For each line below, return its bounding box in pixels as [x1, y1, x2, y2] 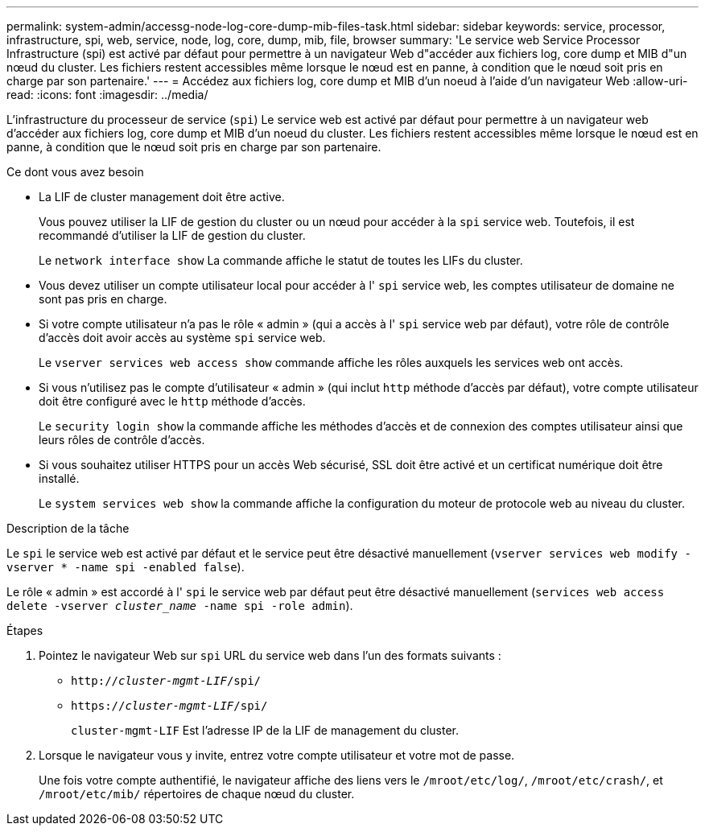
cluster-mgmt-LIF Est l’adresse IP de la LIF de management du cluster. [71, 723, 460, 737]
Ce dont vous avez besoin [6, 165, 144, 179]
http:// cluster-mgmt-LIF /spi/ [71, 674, 262, 687]
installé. [39, 472, 80, 485]
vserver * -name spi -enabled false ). [6, 560, 245, 574]
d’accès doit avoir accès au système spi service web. [39, 331, 326, 344]
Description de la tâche [6, 521, 130, 535]
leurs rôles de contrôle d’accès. [39, 433, 205, 447]
